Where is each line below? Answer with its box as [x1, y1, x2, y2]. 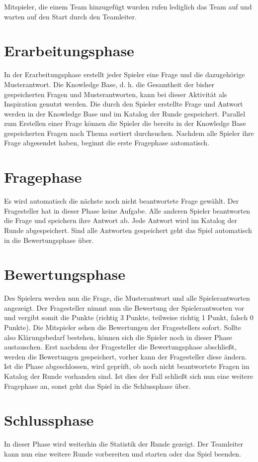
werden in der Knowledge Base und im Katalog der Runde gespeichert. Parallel [4, 108, 246, 118]
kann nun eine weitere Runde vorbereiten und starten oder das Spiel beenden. [4, 448, 241, 459]
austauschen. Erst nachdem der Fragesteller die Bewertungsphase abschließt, [4, 342, 237, 352]
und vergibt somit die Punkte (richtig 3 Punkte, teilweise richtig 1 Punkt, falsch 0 [4, 312, 254, 323]
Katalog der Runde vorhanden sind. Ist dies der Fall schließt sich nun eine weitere [4, 371, 254, 381]
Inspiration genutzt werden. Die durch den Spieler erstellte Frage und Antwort [4, 99, 243, 109]
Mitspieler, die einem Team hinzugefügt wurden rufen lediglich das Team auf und [4, 1, 252, 11]
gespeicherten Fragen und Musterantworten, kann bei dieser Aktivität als [4, 89, 227, 99]
